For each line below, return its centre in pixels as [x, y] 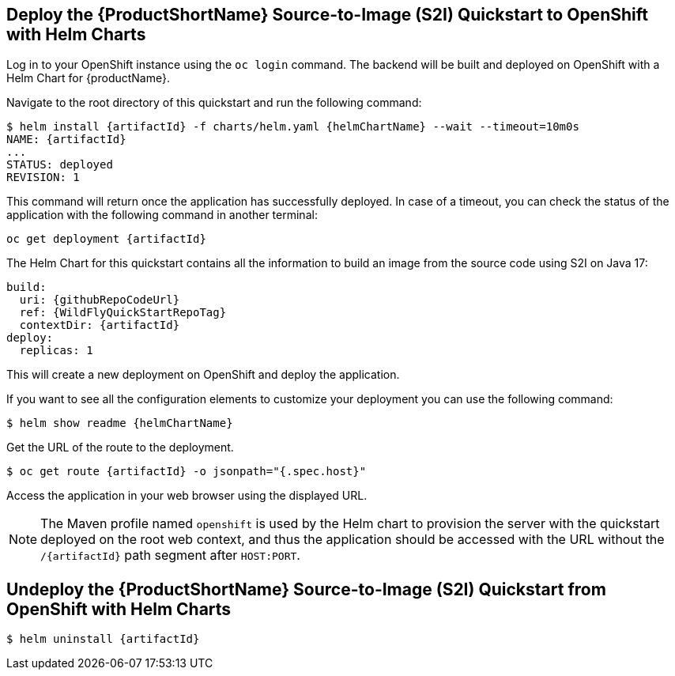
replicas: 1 [56, 351]
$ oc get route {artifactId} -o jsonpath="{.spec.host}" [187, 472]
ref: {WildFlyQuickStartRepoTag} [123, 313]
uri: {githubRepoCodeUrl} [100, 300]
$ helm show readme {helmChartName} [120, 423]
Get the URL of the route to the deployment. [120, 448]
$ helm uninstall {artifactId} [103, 639]
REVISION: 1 [43, 177]
